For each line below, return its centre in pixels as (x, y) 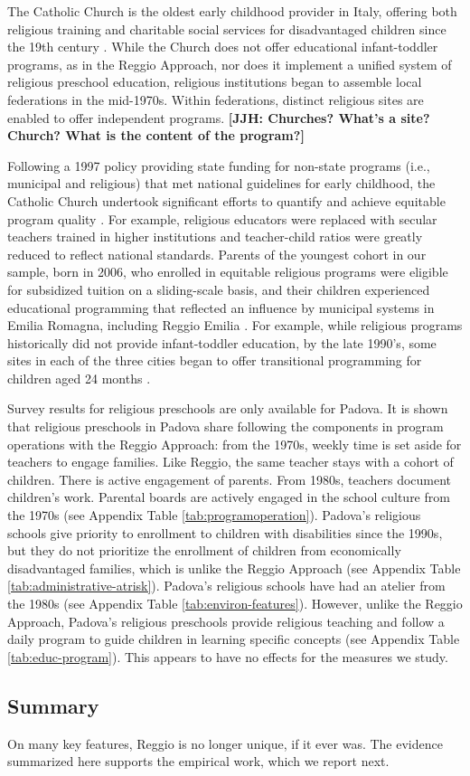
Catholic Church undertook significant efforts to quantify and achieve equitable (226, 200)
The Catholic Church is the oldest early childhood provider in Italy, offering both (232, 11)
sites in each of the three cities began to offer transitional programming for (215, 360)
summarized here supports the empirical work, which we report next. (198, 761)
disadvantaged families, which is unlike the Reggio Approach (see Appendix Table (234, 568)
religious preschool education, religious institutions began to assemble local (215, 82)
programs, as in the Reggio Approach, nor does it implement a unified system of (230, 64)
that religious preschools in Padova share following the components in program (226, 426)
